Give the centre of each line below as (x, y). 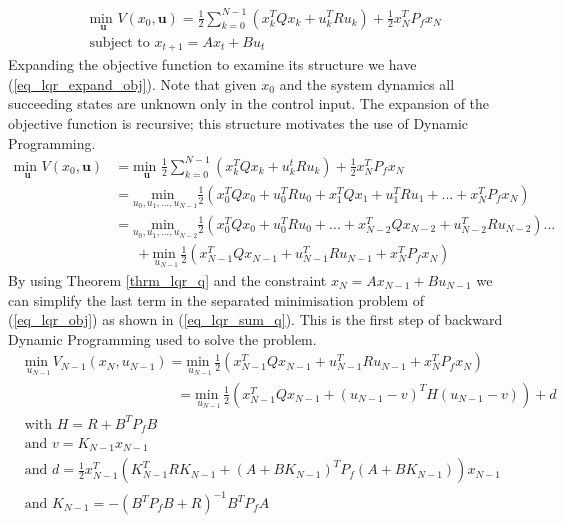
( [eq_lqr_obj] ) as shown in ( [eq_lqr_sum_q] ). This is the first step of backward (255, 319)
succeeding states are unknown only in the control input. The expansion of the (249, 103)
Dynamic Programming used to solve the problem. (162, 338)
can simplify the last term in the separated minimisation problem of (216, 299)
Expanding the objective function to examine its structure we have (212, 64)
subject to (119, 42)
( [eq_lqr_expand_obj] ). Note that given (132, 83)
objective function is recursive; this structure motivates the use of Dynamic (238, 123)
